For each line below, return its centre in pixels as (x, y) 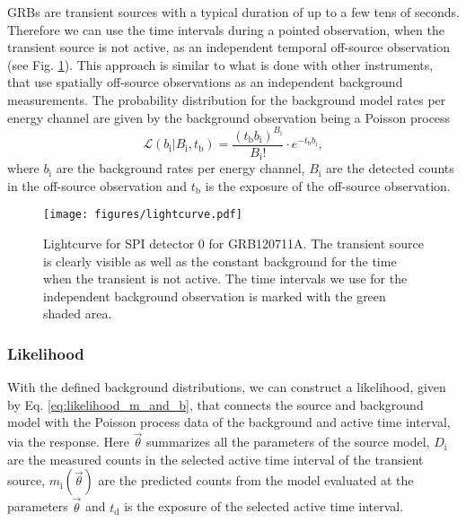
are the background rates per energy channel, (180, 168)
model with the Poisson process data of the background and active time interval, (229, 422)
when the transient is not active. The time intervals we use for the (225, 278)
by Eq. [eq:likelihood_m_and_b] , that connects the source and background (215, 404)
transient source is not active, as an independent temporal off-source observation (229, 47)
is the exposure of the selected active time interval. (264, 506)
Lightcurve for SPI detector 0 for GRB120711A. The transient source (233, 244)
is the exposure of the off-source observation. (328, 185)
